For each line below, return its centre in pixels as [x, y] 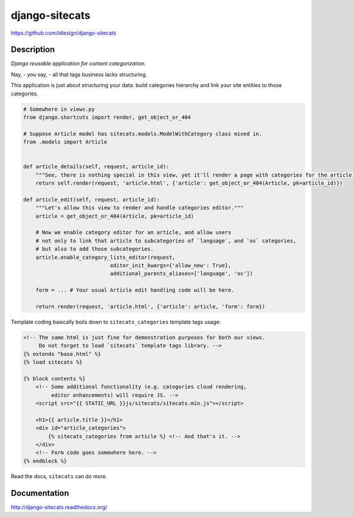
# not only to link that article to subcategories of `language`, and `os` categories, [166, 241]
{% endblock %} [45, 461]
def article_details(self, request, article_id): [96, 167]
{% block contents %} [54, 378]
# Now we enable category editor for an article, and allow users [134, 233]
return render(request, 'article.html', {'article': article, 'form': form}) [151, 306]
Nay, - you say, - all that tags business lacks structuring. [79, 74]
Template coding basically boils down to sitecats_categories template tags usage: [116, 322]
